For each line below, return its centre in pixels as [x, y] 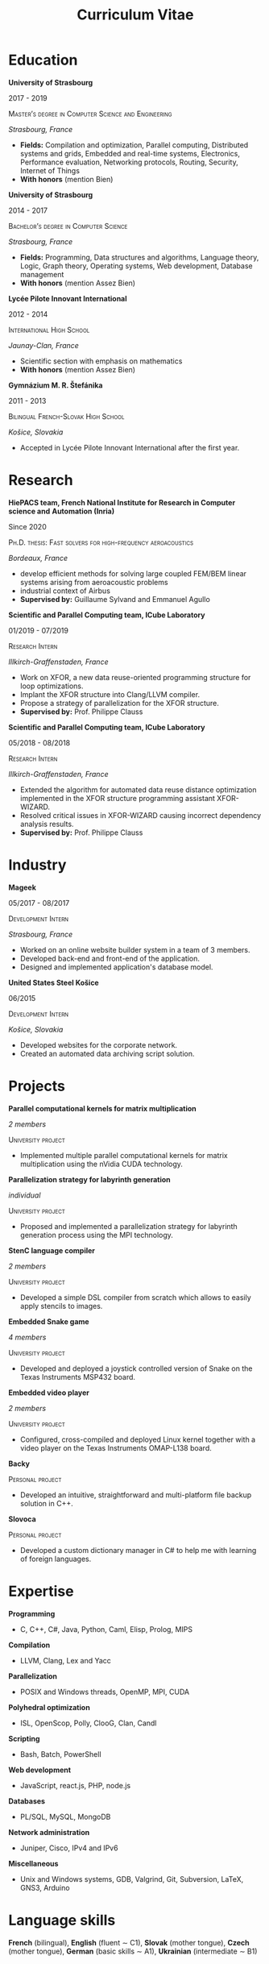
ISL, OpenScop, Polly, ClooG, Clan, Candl [88, 1723]
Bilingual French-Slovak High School [66, 416]
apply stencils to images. [61, 1306]
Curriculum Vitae [135, 15]
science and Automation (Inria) [62, 511]
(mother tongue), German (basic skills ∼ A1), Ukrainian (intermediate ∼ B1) [133, 1951]
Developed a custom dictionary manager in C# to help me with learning [138, 1550]
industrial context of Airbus [65, 591]
